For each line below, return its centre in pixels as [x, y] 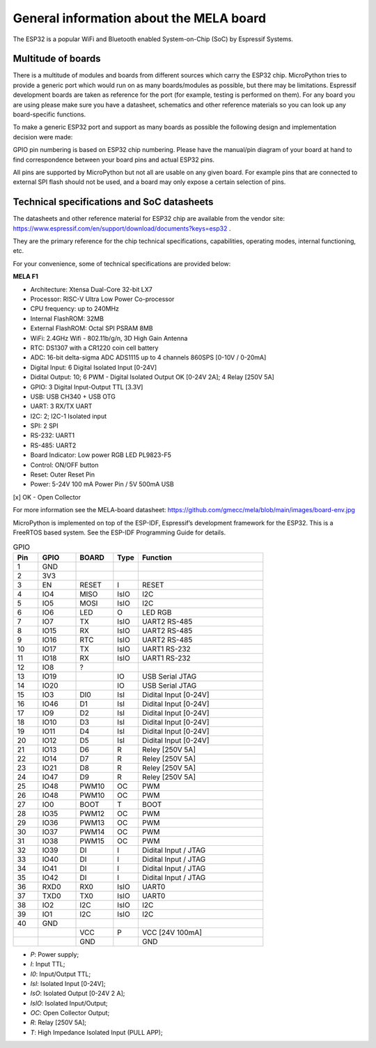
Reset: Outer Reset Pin [63, 475]
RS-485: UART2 [53, 445]
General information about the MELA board [140, 18]
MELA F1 [25, 277]
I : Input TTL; [48, 964]
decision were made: [43, 137]
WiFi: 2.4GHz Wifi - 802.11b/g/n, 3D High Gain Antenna [109, 338]
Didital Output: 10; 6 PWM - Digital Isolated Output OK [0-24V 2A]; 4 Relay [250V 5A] [152, 377]
